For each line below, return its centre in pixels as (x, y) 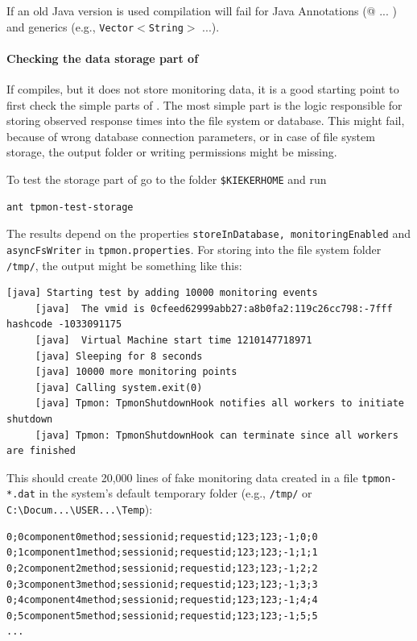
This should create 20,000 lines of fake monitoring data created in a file (182, 477)
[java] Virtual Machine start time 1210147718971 (173, 341)
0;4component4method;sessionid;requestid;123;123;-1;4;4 (162, 600)
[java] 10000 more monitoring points (136, 372)
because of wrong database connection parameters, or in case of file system (191, 136)
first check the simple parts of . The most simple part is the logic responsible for (204, 104)
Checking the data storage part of (103, 58)
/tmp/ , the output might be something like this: (124, 265)
